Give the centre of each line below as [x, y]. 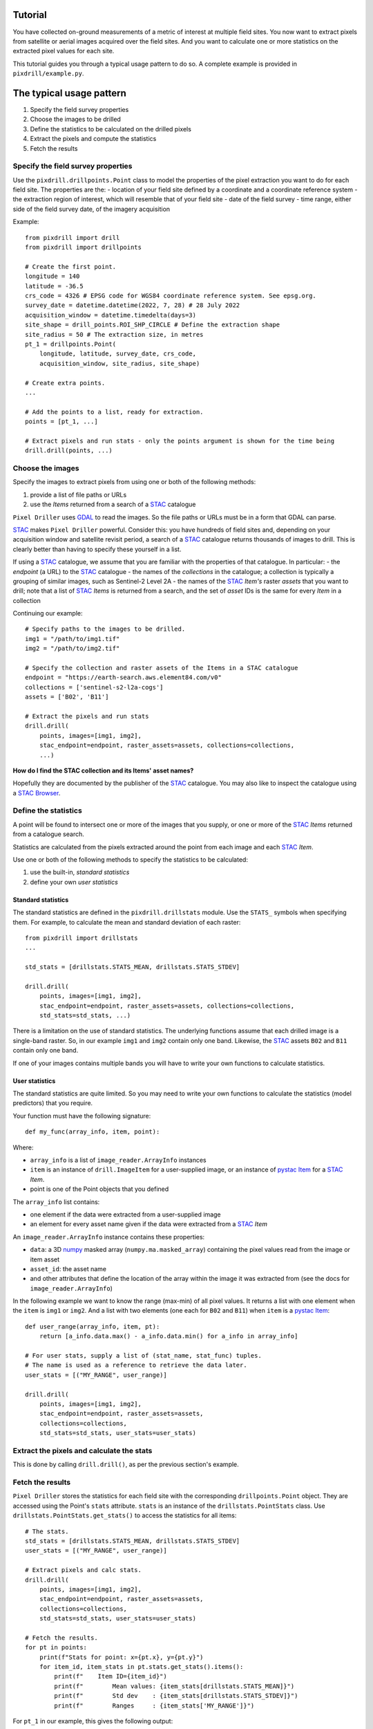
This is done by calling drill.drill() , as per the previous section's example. [126, 1464]
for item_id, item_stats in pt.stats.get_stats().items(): [141, 1667]
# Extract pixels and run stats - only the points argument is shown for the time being [180, 441]
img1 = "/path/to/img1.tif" [73, 639]
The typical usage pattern [70, 93]
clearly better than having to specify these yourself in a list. [97, 549]
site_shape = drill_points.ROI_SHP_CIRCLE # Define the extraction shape [153, 325]
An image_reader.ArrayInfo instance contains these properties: [109, 1237]
